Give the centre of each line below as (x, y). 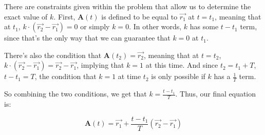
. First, (64, 16)
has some (204, 26)
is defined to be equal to (139, 16)
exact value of (26, 16)
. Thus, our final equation (216, 94)
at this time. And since (182, 65)
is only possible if (178, 76)
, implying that (100, 65)
